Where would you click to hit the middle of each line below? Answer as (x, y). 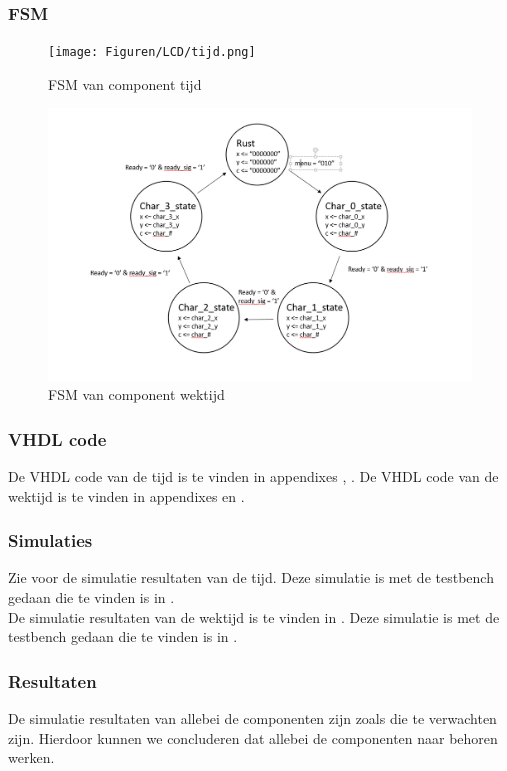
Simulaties (50, 540)
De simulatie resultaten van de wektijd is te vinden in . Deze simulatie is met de (254, 616)
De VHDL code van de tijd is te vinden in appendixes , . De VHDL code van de (253, 475)
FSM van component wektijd (136, 394)
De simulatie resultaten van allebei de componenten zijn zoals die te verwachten (252, 717)
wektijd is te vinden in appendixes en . (126, 495)
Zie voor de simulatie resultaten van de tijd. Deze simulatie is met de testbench (251, 577)
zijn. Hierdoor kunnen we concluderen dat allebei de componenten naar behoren (253, 737)
